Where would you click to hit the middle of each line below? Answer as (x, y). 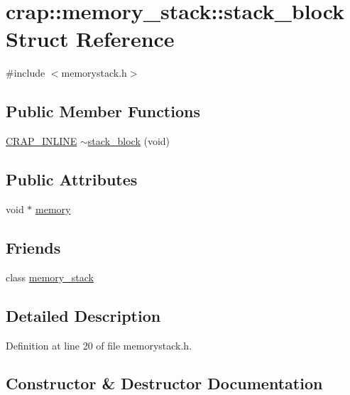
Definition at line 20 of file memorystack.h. (99, 345)
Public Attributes (72, 179)
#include (26, 73)
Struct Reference (90, 39)
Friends (33, 247)
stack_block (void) (129, 141)
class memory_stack (50, 277)
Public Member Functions (103, 111)
